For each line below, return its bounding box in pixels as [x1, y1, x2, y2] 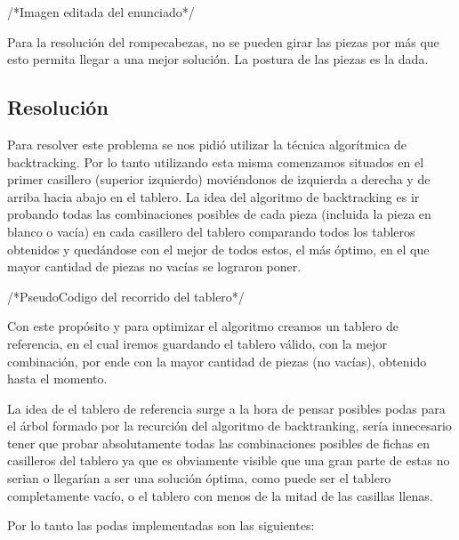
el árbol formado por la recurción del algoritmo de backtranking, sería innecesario [7, 416, 452, 435]
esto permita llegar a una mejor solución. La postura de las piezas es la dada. [7, 50, 429, 69]
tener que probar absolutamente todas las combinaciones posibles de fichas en [7, 433, 431, 452]
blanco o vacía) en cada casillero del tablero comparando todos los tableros [7, 222, 415, 240]
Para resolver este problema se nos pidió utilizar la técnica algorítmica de [7, 134, 407, 153]
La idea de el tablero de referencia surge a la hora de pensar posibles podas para [7, 399, 446, 417]
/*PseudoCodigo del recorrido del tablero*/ [7, 286, 245, 305]
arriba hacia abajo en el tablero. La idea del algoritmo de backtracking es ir [7, 187, 420, 206]
